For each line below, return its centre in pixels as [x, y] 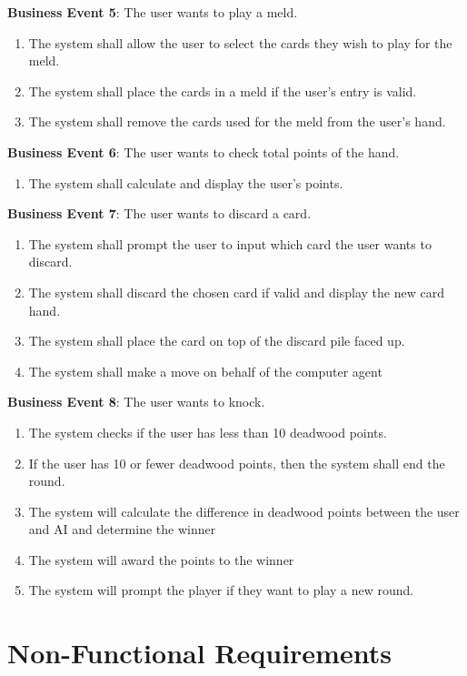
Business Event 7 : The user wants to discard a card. [159, 213]
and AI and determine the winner [122, 529]
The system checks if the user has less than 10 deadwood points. [208, 432]
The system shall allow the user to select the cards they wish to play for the [240, 42]
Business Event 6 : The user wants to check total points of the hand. [204, 151]
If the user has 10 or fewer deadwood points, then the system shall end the [237, 463]
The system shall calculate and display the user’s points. [186, 182]
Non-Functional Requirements [199, 653]
